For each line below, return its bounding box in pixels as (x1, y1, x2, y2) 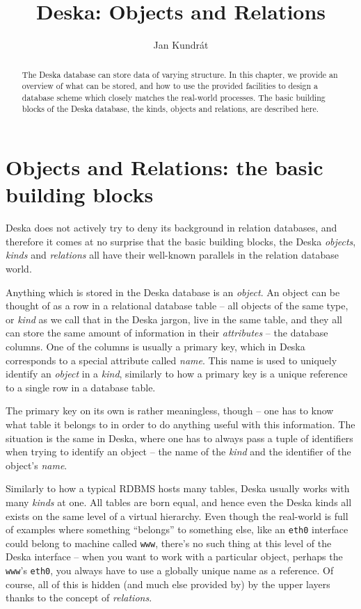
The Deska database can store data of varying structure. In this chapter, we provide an (22, 68, 338, 80)
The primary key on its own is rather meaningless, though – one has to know (6, 403, 334, 418)
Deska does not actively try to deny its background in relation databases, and (6, 220, 337, 235)
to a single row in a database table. (6, 380, 156, 394)
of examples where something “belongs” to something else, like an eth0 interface (6, 522, 348, 537)
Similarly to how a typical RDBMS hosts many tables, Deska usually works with (6, 481, 350, 496)
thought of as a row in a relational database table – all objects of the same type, (6, 298, 348, 313)
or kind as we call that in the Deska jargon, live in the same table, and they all (6, 311, 342, 326)
